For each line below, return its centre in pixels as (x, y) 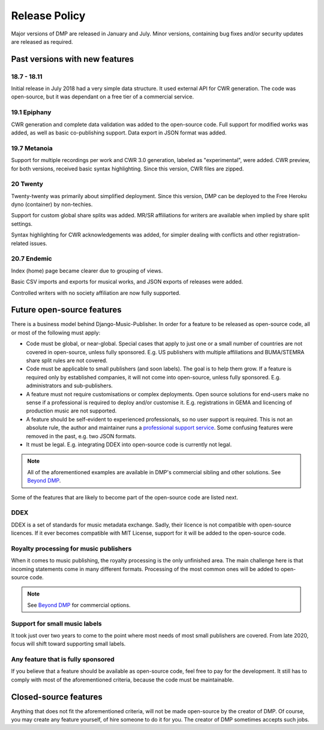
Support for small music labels (56, 623)
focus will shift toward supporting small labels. (68, 644)
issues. (38, 243)
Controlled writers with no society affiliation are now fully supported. (96, 293)
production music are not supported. (71, 411)
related (20, 243)
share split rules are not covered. (67, 361)
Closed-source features (57, 697)
